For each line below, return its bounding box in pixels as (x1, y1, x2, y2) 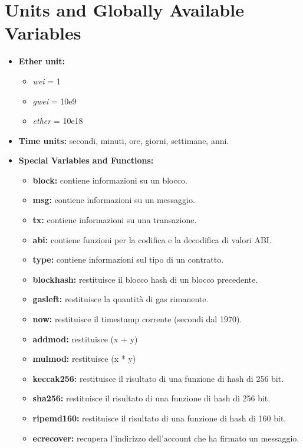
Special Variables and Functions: (18, 154, 154, 166)
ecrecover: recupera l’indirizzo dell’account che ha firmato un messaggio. (32, 431, 299, 444)
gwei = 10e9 (32, 94, 77, 107)
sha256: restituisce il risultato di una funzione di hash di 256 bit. (32, 392, 271, 404)
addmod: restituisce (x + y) (32, 332, 138, 345)
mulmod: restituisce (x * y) (32, 352, 136, 365)
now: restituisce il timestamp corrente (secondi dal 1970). (32, 313, 242, 325)
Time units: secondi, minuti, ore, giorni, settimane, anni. (18, 134, 229, 146)
